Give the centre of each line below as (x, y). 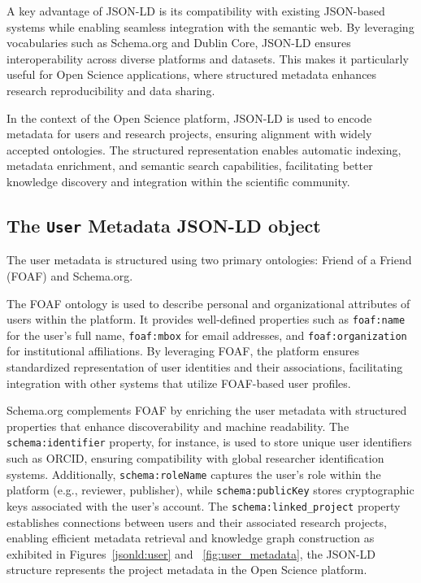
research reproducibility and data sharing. (111, 90)
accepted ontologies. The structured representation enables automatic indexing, (204, 149)
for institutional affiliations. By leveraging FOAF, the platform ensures (183, 351)
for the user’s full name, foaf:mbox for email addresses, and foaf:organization (207, 335)
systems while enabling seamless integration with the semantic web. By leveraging (210, 26)
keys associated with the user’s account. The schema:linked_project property (204, 505)
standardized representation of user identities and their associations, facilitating (205, 367)
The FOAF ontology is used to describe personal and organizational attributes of (208, 303)
